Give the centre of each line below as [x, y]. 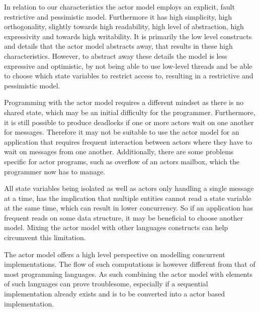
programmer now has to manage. [55, 171]
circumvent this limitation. [45, 237]
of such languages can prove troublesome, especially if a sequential [106, 284]
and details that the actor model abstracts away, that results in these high [118, 46]
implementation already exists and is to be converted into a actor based [115, 294]
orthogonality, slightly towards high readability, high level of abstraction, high [124, 26]
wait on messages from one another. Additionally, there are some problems [119, 151]
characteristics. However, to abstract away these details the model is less [116, 56]
